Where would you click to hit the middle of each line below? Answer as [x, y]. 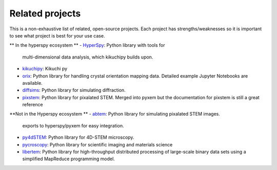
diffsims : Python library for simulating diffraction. [74, 90]
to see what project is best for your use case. [57, 35]
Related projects [45, 13]
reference [33, 105]
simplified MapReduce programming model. [68, 159]
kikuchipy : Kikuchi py [45, 69]
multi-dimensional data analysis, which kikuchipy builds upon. [88, 57]
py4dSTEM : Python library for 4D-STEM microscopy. [78, 137]
